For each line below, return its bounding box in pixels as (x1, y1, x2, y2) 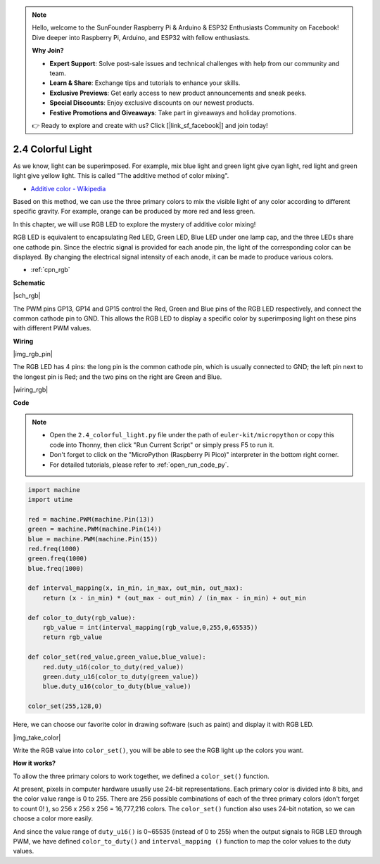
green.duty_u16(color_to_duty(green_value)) (42, 672, 199, 681)
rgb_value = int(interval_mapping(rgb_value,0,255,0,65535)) (42, 624, 258, 632)
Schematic (13, 278, 46, 287)
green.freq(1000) (27, 555, 88, 562)
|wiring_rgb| (13, 385, 49, 394)
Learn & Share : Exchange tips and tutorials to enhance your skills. (49, 79, 241, 87)
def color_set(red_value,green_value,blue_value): (27, 653, 207, 661)
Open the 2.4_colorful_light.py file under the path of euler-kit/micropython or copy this (49, 431, 334, 439)
